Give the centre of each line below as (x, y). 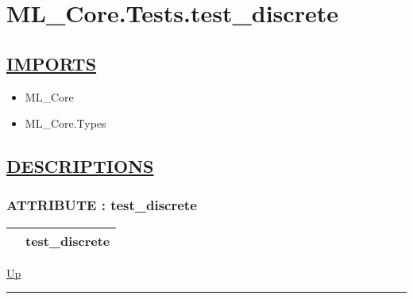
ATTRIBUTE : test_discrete (102, 205)
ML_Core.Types (66, 123)
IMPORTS (52, 63)
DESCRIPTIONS (80, 166)
